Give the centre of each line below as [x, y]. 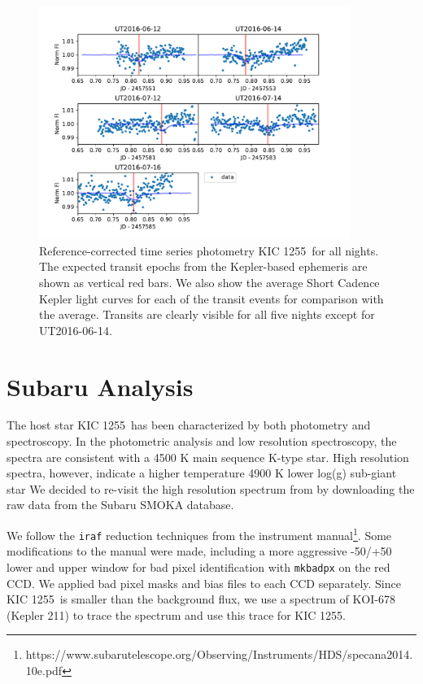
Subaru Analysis [100, 386]
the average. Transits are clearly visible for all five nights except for [207, 314]
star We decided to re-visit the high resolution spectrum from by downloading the [211, 488]
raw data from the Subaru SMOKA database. [120, 505]
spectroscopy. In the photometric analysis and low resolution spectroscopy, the [202, 441]
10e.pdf [44, 670]
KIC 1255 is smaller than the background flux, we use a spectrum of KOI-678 [201, 599]
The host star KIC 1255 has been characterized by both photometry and [189, 425]
